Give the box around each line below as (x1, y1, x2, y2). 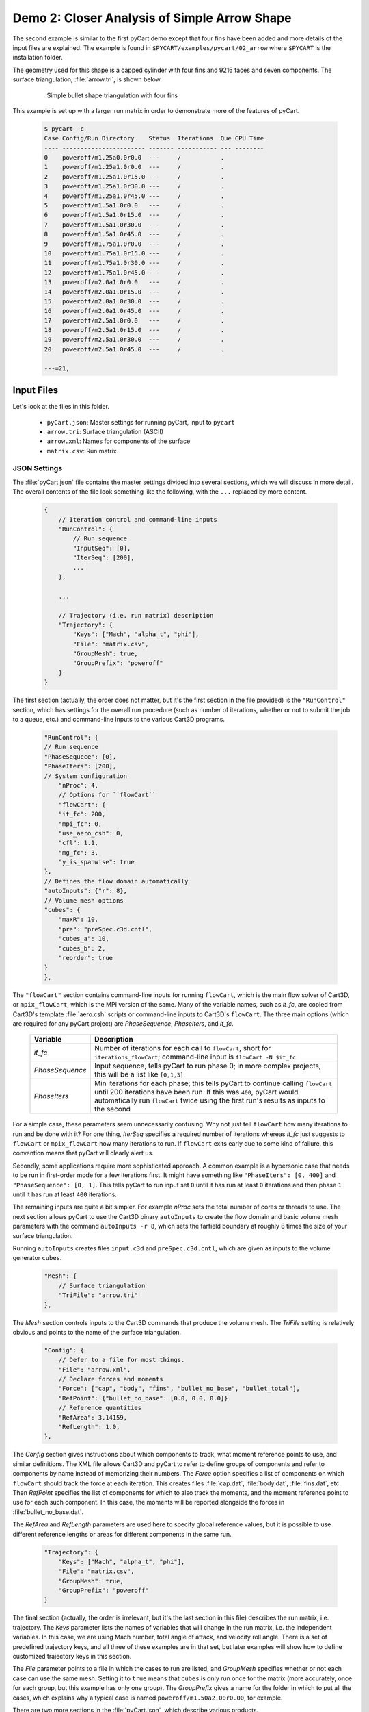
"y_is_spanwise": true (58, 858, 135, 866)
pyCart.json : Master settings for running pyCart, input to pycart (46, 418, 236, 426)
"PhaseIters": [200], (44, 762, 117, 770)
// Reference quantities (58, 1404, 142, 1412)
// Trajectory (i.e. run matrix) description (58, 612, 214, 619)
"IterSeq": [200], (72, 554, 135, 562)
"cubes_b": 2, (58, 944, 106, 952)
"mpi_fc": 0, (58, 820, 102, 828)
